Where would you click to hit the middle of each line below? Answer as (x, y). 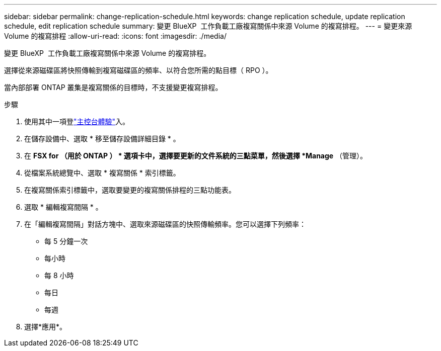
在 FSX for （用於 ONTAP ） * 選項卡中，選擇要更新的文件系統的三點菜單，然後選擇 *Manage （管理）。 (196, 156)
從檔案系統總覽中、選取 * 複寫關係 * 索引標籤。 (102, 173)
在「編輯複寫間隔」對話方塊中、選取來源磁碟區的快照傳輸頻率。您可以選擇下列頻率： (165, 224)
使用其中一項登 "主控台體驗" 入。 (77, 121)
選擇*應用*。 (46, 327)
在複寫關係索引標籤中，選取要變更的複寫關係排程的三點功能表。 (130, 190)
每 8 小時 (59, 275)
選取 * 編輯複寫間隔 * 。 (63, 207)
